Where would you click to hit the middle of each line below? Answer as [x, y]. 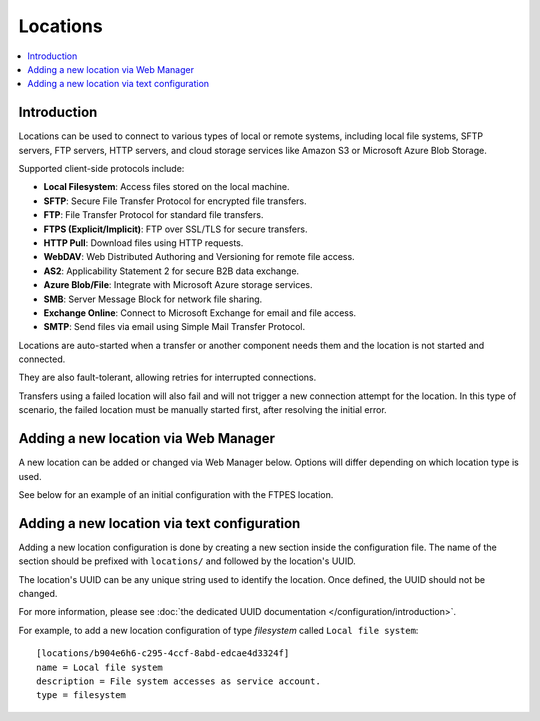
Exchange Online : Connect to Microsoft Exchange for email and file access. [200, 312]
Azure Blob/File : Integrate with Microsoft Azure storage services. [178, 285]
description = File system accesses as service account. [179, 681]
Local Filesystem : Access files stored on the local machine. [166, 187]
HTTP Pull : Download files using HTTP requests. [143, 242]
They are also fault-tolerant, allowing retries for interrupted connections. [167, 377]
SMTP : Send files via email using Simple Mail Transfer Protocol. [174, 327]
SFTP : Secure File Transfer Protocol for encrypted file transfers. [175, 201]
